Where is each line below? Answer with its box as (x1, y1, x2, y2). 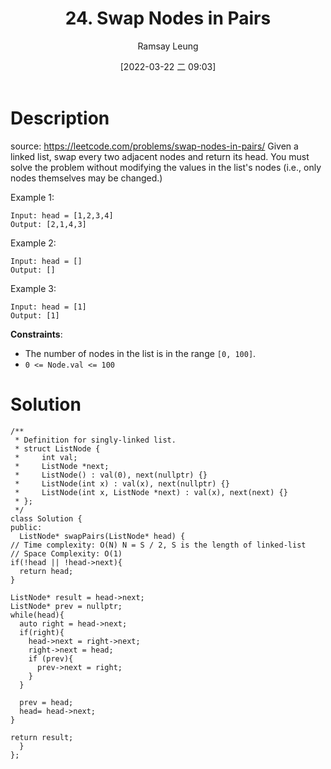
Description (10, 107, 110, 129)
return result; (10, 732, 74, 742)
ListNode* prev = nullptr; (10, 601, 123, 611)
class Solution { (10, 513, 83, 524)
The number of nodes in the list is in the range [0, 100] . (24, 347, 257, 359)
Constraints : (10, 328, 63, 340)
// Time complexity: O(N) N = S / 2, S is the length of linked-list (10, 540, 307, 550)
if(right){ (19, 627, 65, 637)
